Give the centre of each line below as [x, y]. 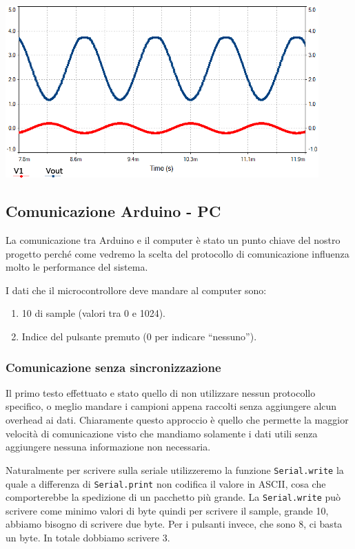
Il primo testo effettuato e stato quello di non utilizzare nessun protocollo [161, 392]
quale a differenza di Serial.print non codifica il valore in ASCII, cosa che [166, 483]
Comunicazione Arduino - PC [113, 211]
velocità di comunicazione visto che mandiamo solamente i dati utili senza [162, 433]
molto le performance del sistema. [77, 267]
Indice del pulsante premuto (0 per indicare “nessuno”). [139, 336]
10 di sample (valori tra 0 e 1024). [93, 313]
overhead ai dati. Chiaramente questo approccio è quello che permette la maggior [177, 420]
